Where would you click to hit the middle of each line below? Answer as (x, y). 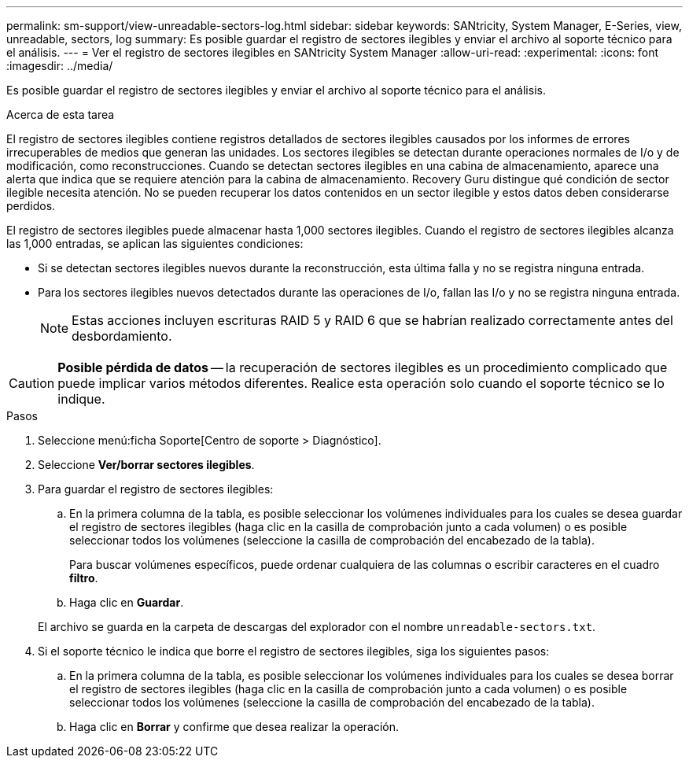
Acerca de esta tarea (61, 114)
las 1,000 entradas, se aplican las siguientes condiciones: (155, 244)
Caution (32, 383)
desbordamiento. (122, 336)
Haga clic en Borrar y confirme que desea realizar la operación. (234, 727)
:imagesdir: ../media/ (60, 66)
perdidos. (31, 206)
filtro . (84, 578)
